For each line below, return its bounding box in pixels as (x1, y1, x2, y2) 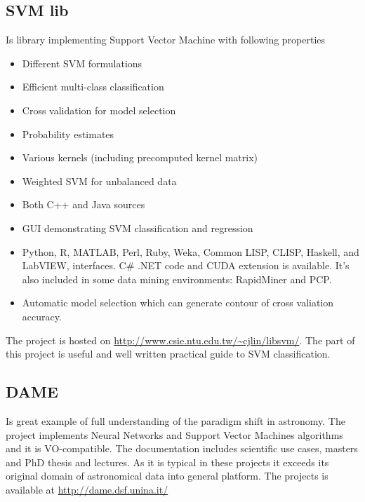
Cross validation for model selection (22, 102, 176, 117)
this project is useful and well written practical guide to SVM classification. (6, 346, 331, 361)
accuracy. (22, 308, 62, 323)
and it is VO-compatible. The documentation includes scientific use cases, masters (6, 441, 358, 456)
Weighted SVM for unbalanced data (22, 173, 177, 188)
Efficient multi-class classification (22, 79, 164, 94)
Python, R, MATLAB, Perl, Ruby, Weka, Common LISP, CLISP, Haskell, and (22, 244, 359, 259)
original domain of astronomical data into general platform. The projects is (6, 468, 328, 483)
